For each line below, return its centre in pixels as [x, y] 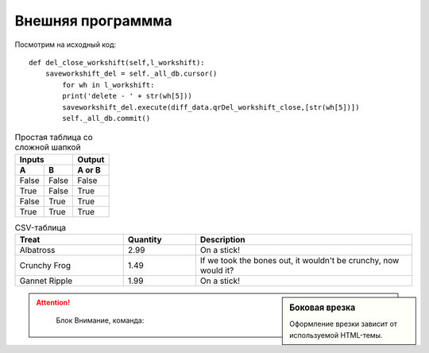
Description [222, 240]
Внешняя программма [93, 21]
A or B [89, 169]
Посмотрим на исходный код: [66, 45]
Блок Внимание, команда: [100, 320]
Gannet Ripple [46, 281]
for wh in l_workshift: [108, 85]
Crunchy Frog [45, 266]
